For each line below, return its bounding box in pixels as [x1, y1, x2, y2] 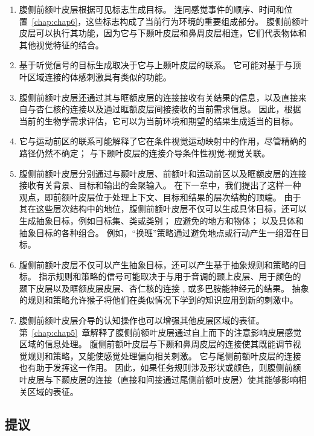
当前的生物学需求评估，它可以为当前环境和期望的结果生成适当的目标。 [19, 114, 298, 127]
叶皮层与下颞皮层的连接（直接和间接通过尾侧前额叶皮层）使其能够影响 [19, 373, 298, 386]
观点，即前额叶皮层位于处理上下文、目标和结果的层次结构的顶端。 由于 [19, 190, 301, 203]
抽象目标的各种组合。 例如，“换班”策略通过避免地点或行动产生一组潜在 [19, 226, 301, 239]
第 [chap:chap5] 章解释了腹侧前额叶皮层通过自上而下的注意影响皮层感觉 [19, 325, 302, 338]
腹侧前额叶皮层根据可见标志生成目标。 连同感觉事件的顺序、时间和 [19, 3, 284, 15]
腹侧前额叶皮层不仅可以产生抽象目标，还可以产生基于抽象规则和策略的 [19, 258, 298, 271]
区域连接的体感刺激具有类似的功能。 [27, 70, 171, 83]
